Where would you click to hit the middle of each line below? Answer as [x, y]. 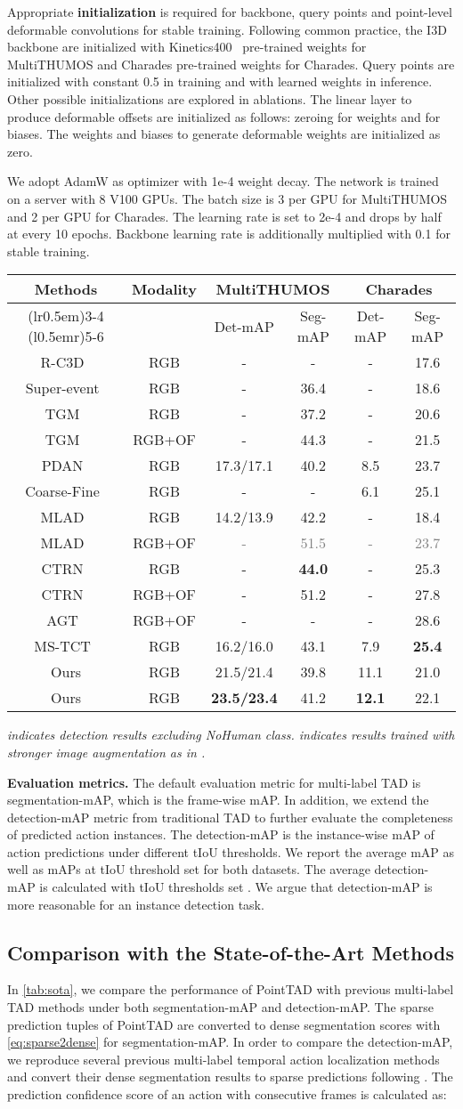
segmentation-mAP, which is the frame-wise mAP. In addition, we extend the [218, 800]
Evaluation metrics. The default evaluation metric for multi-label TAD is [214, 782]
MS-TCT [62, 646]
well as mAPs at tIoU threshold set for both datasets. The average [189, 869]
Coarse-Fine [62, 491]
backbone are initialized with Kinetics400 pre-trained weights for [187, 47]
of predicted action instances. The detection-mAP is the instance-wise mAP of [221, 834]
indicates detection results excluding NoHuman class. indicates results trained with [231, 735]
